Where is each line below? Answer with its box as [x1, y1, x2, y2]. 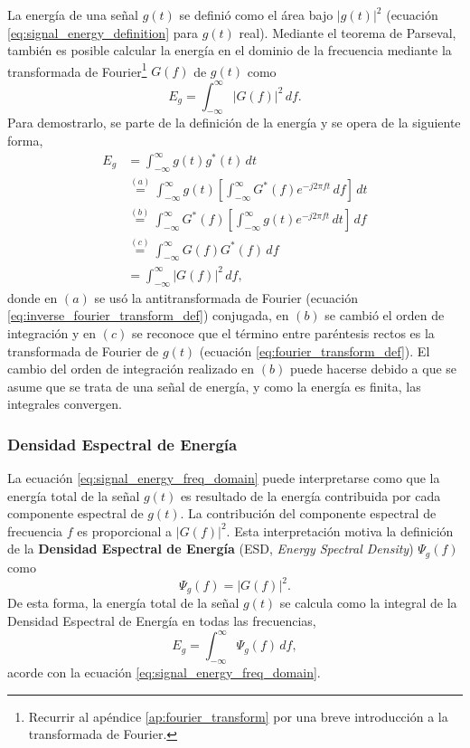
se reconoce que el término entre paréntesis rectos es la [131, 323, 435, 342]
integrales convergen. [7, 394, 122, 413]
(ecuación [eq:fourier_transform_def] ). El [199, 341, 430, 360]
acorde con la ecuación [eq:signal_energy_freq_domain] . [7, 662, 321, 681]
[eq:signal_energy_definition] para [7, 23, 198, 42]
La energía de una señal [7, 5, 138, 24]
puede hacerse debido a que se [289, 359, 457, 378]
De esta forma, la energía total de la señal [7, 593, 240, 612]
